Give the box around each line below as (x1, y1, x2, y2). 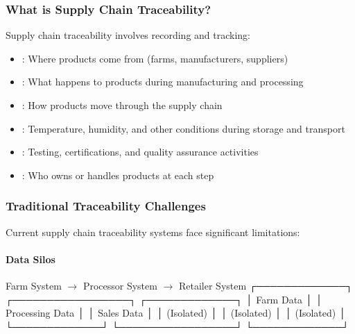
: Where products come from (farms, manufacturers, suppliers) (21, 51, 288, 65)
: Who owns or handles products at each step (21, 167, 214, 182)
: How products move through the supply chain (21, 98, 223, 112)
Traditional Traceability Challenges (6, 197, 206, 215)
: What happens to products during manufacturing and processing (21, 74, 304, 89)
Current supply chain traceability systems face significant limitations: (6, 224, 300, 239)
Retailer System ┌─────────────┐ (178, 278, 353, 292)
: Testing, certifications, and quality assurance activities (21, 144, 259, 159)
